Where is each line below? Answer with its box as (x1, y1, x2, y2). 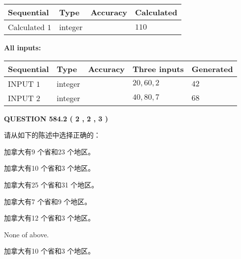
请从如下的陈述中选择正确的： (4, 130, 101, 140)
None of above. (4, 229, 49, 239)
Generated (191, 63, 233, 74)
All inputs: (4, 42, 41, 52)
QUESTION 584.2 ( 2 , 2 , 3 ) (4, 113, 108, 123)
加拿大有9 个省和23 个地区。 (4, 146, 95, 156)
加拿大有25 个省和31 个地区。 (4, 179, 99, 189)
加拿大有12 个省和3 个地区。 (4, 213, 95, 223)
